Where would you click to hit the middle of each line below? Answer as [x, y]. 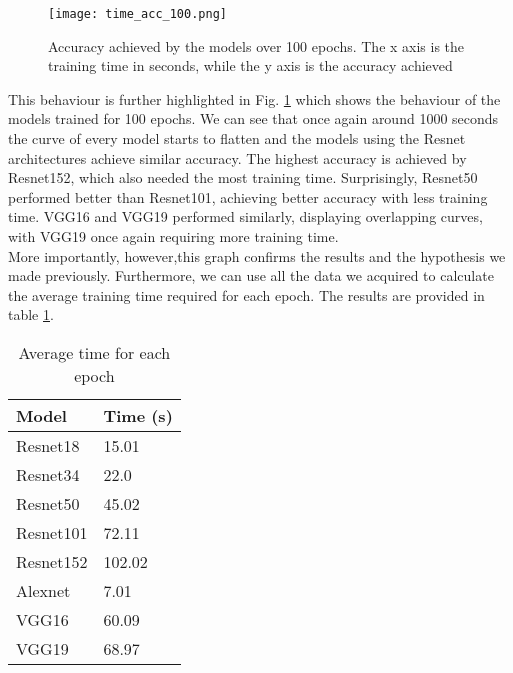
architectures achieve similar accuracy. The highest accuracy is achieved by [237, 157]
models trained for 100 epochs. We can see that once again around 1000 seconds [253, 118]
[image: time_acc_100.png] [137, 14]
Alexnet [43, 590]
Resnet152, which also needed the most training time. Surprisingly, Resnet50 [243, 177]
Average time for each [94, 352]
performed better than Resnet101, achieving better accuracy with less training [248, 196]
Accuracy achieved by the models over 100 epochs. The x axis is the [256, 45]
